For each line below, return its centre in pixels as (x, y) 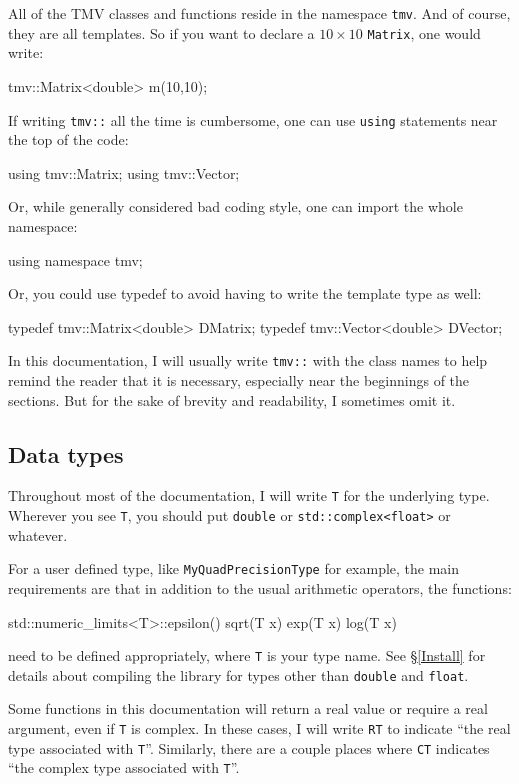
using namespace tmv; (75, 259)
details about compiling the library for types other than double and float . (238, 674)
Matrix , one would (424, 32)
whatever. (38, 534)
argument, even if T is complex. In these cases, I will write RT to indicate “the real (259, 728)
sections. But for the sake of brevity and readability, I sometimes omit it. (232, 399)
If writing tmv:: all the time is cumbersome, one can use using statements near (253, 119)
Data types (66, 453)
